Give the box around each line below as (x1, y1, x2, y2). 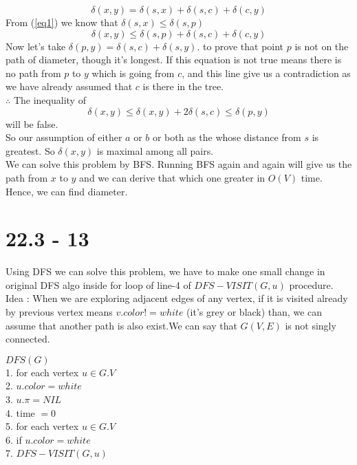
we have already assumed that (6, 79, 133, 94)
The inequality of (13, 92, 86, 107)
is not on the (294, 39, 349, 53)
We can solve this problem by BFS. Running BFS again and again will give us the (6, 157, 352, 171)
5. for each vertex (6, 419, 79, 433)
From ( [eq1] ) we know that (6, 15, 118, 29)
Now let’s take (6, 39, 66, 53)
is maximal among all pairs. (96, 143, 214, 158)
